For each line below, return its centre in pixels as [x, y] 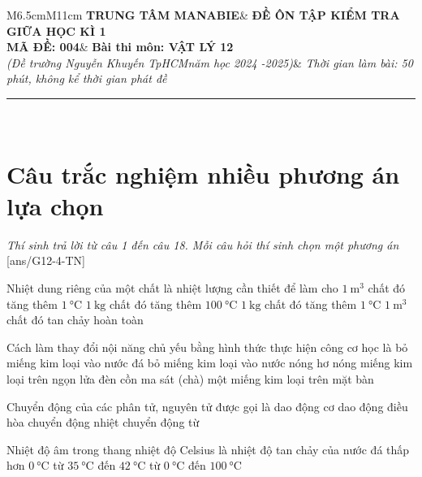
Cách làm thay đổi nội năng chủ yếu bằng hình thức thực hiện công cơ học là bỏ [207, 347]
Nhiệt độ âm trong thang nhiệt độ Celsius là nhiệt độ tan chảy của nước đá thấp [208, 449]
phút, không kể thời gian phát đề [87, 78]
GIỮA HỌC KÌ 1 [56, 30]
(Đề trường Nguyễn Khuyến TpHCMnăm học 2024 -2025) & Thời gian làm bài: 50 [210, 62]
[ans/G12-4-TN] [46, 260]
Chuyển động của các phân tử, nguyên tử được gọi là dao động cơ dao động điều [207, 406]
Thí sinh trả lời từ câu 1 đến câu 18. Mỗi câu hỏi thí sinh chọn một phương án [203, 244]
